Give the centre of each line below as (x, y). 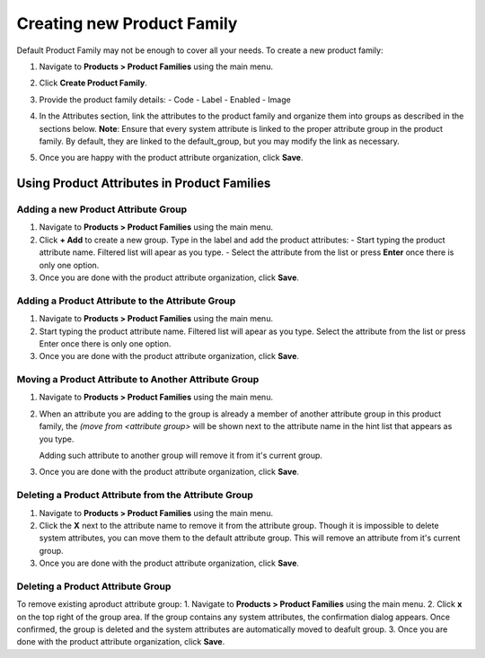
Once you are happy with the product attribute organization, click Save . (172, 158)
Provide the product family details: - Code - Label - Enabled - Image (165, 100)
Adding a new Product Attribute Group (102, 209)
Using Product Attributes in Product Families (144, 184)
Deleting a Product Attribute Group (94, 586)
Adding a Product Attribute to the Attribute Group (126, 301)
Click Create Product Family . (93, 83)
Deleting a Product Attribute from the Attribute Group (135, 496)
